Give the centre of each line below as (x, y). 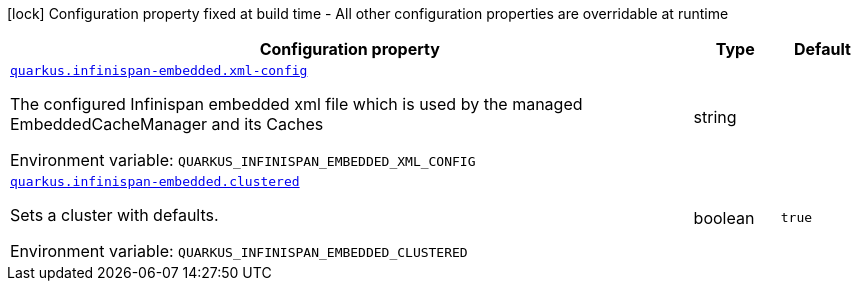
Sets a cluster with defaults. (114, 215)
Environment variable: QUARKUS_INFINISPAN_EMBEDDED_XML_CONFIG (243, 160)
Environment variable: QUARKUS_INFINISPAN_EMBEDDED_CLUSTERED (239, 251)
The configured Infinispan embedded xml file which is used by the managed (296, 104)
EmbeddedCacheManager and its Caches (167, 124)
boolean (724, 217)
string (715, 116)
